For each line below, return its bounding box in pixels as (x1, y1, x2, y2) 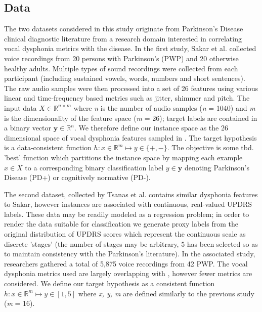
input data (4, 102, 37, 113)
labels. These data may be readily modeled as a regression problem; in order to (4, 208, 249, 219)
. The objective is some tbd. (167, 142, 254, 153)
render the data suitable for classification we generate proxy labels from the (4, 218, 238, 229)
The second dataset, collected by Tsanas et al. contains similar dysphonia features (4, 189, 258, 199)
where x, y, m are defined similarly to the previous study (78, 288, 254, 298)
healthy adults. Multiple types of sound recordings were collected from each (4, 63, 238, 73)
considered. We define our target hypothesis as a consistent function (4, 278, 215, 289)
